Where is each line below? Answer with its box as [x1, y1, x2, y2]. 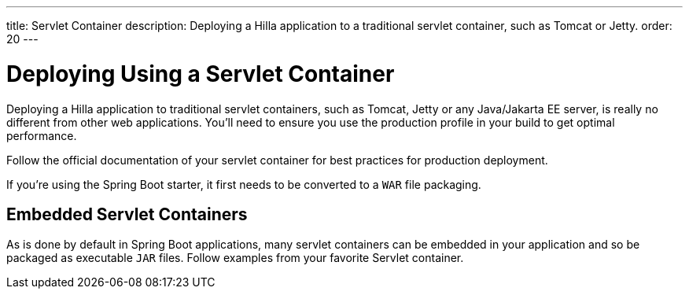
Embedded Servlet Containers [6, 204, 248, 224]
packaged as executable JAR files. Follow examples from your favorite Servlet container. [6, 251, 464, 265]
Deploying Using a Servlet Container [6, 60, 395, 87]
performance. [6, 128, 77, 142]
